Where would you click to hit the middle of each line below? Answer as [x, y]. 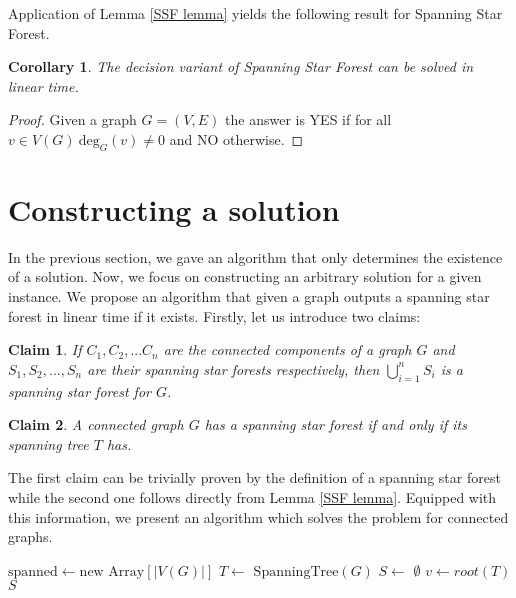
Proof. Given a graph [72, 119]
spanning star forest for [79, 390]
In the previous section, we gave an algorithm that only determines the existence [255, 256]
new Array [112, 571]
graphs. [30, 536]
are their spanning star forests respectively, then [233, 368]
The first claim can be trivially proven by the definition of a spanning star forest [254, 477]
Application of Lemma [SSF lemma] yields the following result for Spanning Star [255, 13]
